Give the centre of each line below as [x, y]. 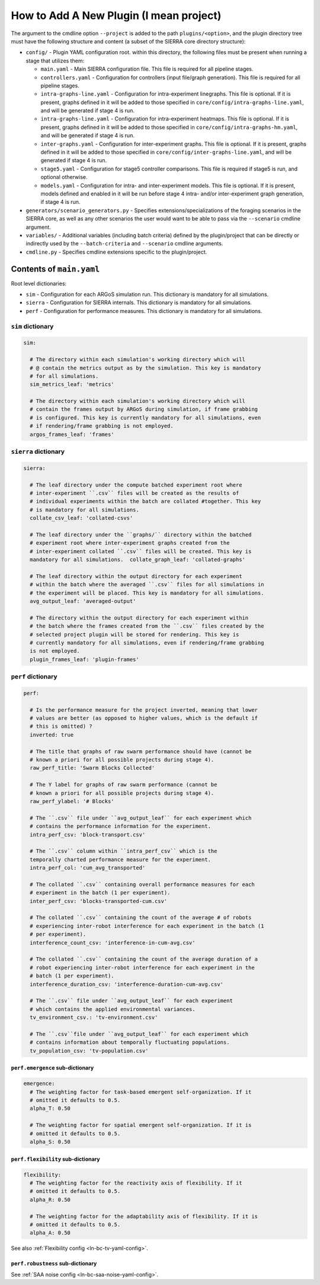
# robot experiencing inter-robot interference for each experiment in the [142, 967]
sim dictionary [32, 326]
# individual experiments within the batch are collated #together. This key [145, 501]
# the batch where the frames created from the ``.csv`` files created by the [147, 626]
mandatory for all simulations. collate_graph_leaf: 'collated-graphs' [138, 560]
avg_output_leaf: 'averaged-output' [83, 601]
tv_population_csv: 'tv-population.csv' [89, 1051]
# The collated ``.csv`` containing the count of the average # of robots [141, 918]
